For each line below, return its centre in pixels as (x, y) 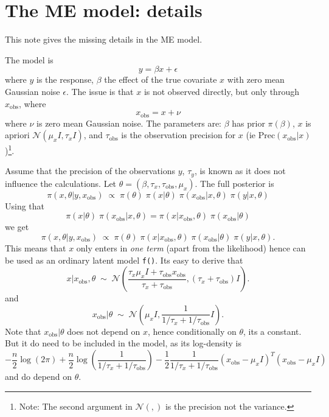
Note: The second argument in (76, 406)
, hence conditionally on (192, 331)
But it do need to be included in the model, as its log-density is (123, 343)
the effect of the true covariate (161, 79)
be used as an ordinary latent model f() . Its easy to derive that (124, 260)
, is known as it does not (240, 171)
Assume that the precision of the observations (90, 171)
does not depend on (104, 331)
